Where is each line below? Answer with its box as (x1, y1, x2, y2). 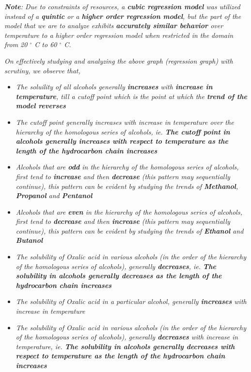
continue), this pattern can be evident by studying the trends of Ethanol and (16, 225, 244, 236)
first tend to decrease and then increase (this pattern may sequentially (16, 216, 230, 226)
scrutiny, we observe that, (4, 65, 80, 75)
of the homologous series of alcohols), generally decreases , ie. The (16, 261, 216, 271)
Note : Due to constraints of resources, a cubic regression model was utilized (4, 1, 240, 11)
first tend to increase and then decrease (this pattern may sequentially (16, 171, 230, 181)
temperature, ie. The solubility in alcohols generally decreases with (16, 341, 235, 351)
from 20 (4, 39, 28, 50)
